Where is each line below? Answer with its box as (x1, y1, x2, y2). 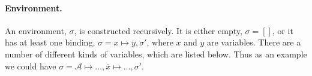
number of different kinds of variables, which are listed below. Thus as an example (5, 47, 307, 60)
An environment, (5, 24, 67, 37)
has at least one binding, (5, 36, 95, 48)
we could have (5, 59, 56, 72)
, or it (272, 24, 293, 37)
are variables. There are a (206, 36, 301, 48)
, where (146, 36, 173, 48)
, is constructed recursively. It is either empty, (74, 24, 242, 37)
